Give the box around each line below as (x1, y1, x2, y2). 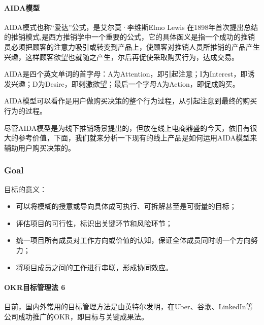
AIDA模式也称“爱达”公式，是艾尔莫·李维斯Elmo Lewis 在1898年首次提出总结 (4, 21, 258, 32)
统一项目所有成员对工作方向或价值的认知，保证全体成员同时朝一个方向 (16, 235, 251, 245)
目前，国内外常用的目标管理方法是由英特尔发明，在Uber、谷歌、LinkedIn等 (4, 301, 253, 311)
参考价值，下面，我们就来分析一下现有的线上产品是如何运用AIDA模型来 (18, 132, 257, 143)
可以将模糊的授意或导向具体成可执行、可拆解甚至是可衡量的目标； (16, 201, 237, 211)
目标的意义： (4, 184, 47, 194)
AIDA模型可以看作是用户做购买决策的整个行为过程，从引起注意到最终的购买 (4, 95, 257, 106)
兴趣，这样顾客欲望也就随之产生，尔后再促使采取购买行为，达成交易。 (4, 51, 239, 62)
